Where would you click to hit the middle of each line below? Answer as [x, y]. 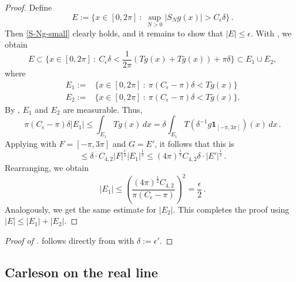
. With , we [271, 33]
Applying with [31, 143]
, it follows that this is [194, 143]
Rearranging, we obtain [47, 167]
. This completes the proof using [231, 209]
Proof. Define [28, 7]
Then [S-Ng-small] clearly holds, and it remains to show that [114, 33]
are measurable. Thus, [103, 109]
